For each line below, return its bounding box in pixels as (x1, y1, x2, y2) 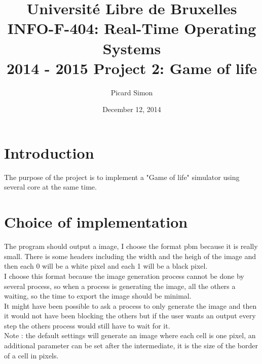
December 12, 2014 (102, 104, 161, 115)
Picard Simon (110, 87, 153, 97)
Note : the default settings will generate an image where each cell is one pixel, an (4, 330, 256, 341)
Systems (102, 38, 161, 58)
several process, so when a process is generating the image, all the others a (4, 280, 236, 291)
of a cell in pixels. (4, 350, 59, 360)
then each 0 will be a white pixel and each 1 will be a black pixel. (4, 261, 208, 271)
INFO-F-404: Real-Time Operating (7, 18, 256, 39)
